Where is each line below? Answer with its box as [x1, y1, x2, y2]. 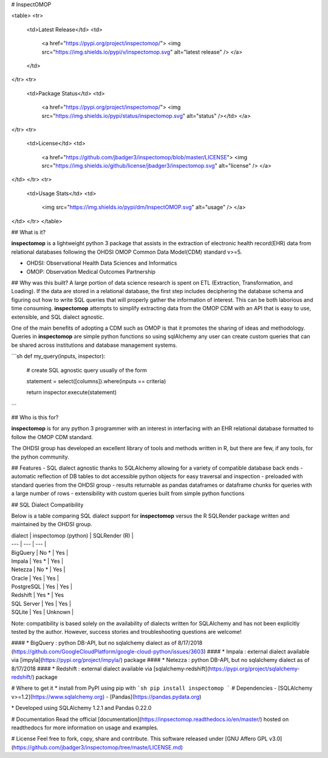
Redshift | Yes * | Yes [11, 591, 64, 599]
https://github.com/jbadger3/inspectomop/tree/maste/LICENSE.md [13, 743, 182, 751]
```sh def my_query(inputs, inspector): [11, 353, 106, 360]
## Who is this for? [11, 414, 59, 421]
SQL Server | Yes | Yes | [11, 600, 71, 607]
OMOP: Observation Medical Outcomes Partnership [26, 268, 156, 275]
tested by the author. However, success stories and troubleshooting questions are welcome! [11, 628, 242, 636]
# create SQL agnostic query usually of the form [26, 366, 147, 374]
